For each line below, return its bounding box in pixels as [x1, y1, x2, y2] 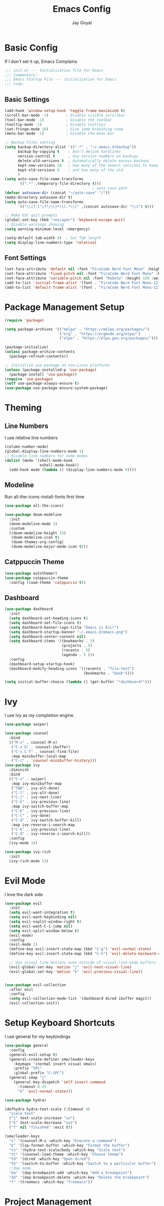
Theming [4, 402, 42, 414]
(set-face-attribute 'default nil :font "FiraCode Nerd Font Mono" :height [4, 267, 163, 271]
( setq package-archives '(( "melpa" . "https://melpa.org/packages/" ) [4, 327, 150, 332]
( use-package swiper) [4, 722, 49, 727]
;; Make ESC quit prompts [4, 213, 57, 218]
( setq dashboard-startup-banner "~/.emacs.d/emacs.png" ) [9, 630, 128, 634]
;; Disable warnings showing [4, 222, 64, 227]
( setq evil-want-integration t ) [9, 910, 75, 915]
